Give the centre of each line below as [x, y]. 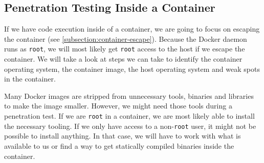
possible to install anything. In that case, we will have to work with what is [123, 136]
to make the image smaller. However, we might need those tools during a [118, 106]
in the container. [30, 79]
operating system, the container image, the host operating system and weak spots [132, 69]
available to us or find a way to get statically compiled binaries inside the [119, 145]
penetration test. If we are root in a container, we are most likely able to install [129, 116]
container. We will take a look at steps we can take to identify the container [123, 59]
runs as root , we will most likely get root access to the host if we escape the [125, 49]
